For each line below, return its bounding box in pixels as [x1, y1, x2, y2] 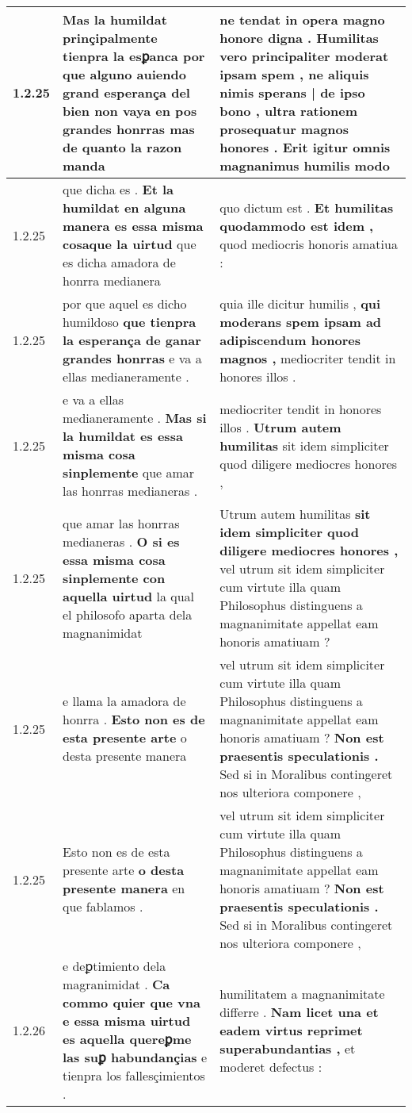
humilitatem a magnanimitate [219, 984, 385, 1003]
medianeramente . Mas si [63, 409, 207, 427]
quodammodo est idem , [219, 217, 374, 235]
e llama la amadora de [63, 692, 186, 710]
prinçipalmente [63, 29, 158, 47]
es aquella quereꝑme [63, 1030, 192, 1048]
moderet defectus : [219, 1057, 322, 1076]
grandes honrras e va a [63, 349, 202, 367]
